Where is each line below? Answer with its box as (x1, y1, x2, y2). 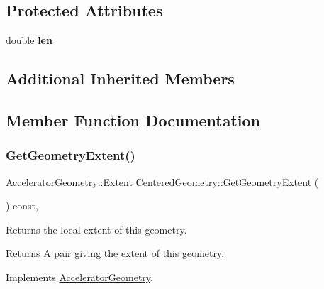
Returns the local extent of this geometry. (6, 222, 187, 236)
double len (6, 33, 52, 48)
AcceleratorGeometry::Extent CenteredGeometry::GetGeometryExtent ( (6, 174, 319, 189)
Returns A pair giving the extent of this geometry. (6, 246, 225, 261)
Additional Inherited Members (6, 67, 235, 89)
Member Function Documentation (6, 109, 261, 131)
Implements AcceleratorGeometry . (6, 269, 153, 284)
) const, (6, 198, 38, 213)
